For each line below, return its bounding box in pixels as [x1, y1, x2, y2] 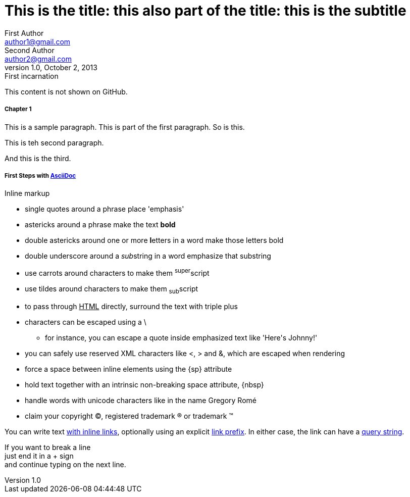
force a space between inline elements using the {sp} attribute [25, 364, 232, 373]
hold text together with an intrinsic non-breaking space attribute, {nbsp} [25, 380, 264, 389]
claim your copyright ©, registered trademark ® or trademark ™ [25, 411, 233, 420]
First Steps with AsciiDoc [5, 172, 76, 179]
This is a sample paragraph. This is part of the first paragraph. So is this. [5, 122, 245, 131]
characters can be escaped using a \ [25, 317, 146, 326]
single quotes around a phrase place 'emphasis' [25, 205, 184, 214]
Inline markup [5, 189, 50, 198]
